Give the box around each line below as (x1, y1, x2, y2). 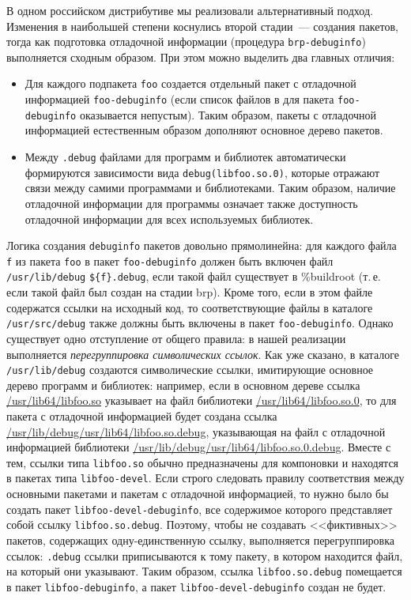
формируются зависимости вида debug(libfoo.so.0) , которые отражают (25, 164, 380, 180)
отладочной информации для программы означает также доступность (25, 194, 358, 211)
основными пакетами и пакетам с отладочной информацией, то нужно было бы (6, 485, 389, 502)
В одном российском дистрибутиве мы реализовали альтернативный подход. (6, 2, 373, 18)
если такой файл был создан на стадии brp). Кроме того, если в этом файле (6, 284, 373, 300)
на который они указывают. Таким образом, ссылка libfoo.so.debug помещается (6, 563, 402, 579)
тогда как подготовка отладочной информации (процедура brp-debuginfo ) (6, 33, 366, 50)
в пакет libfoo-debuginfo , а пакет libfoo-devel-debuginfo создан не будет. (6, 578, 386, 594)
